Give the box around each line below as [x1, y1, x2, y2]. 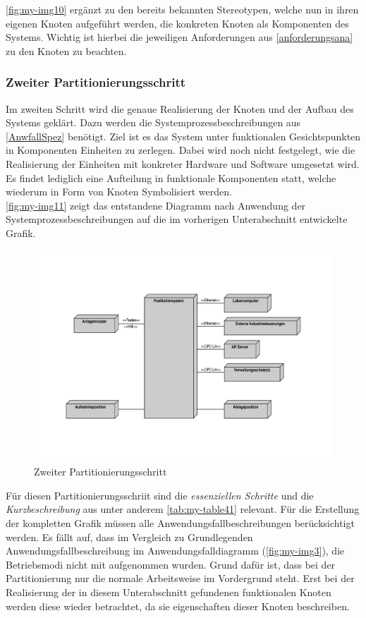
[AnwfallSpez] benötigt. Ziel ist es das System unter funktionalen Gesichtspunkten [6, 128, 361, 143]
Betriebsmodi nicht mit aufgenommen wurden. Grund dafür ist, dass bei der [6, 557, 336, 571]
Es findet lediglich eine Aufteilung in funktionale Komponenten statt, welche [6, 170, 336, 185]
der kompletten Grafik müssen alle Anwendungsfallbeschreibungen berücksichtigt [6, 515, 355, 530]
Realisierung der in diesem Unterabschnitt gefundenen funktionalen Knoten [6, 584, 331, 599]
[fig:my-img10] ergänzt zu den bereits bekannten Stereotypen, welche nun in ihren [6, 2, 359, 16]
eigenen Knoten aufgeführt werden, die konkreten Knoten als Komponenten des [6, 16, 349, 30]
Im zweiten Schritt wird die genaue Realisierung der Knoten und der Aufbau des [6, 101, 354, 116]
